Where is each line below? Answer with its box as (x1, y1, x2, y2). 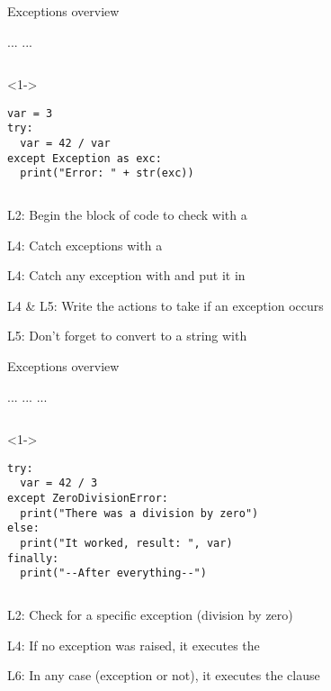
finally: (7, 551, 59, 565)
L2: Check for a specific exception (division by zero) (7, 605, 293, 624)
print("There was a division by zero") (20, 506, 259, 520)
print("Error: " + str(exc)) (20, 167, 194, 180)
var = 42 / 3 (20, 477, 98, 490)
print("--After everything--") (20, 567, 207, 580)
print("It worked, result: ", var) (20, 537, 233, 550)
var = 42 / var (20, 137, 111, 150)
